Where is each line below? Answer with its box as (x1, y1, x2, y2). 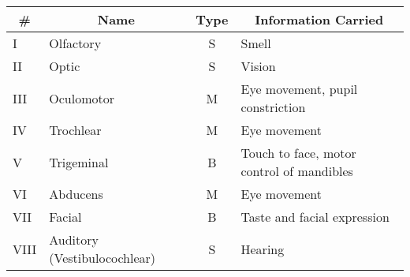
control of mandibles (240, 162, 353, 180)
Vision (240, 57, 276, 75)
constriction (240, 98, 306, 116)
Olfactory (49, 34, 102, 52)
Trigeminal (49, 152, 109, 171)
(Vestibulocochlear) (49, 249, 156, 267)
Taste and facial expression (240, 208, 389, 226)
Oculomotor (49, 88, 114, 107)
